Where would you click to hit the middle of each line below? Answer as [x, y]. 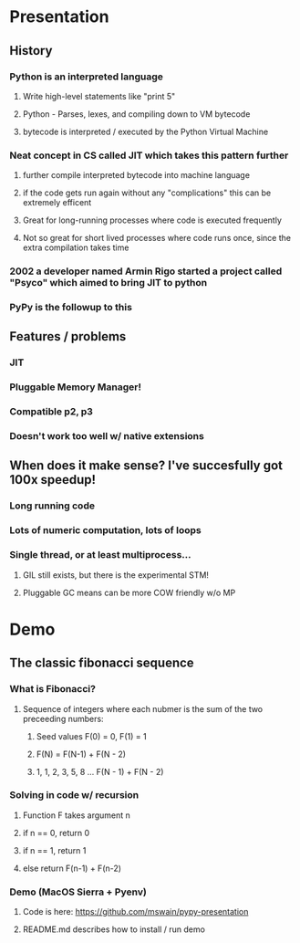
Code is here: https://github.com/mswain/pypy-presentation [135, 912]
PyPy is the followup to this [71, 308]
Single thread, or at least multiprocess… [100, 555]
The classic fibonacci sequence [102, 663]
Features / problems [68, 336]
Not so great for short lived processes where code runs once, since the [157, 238]
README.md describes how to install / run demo [114, 929]
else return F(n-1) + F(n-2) [72, 868]
